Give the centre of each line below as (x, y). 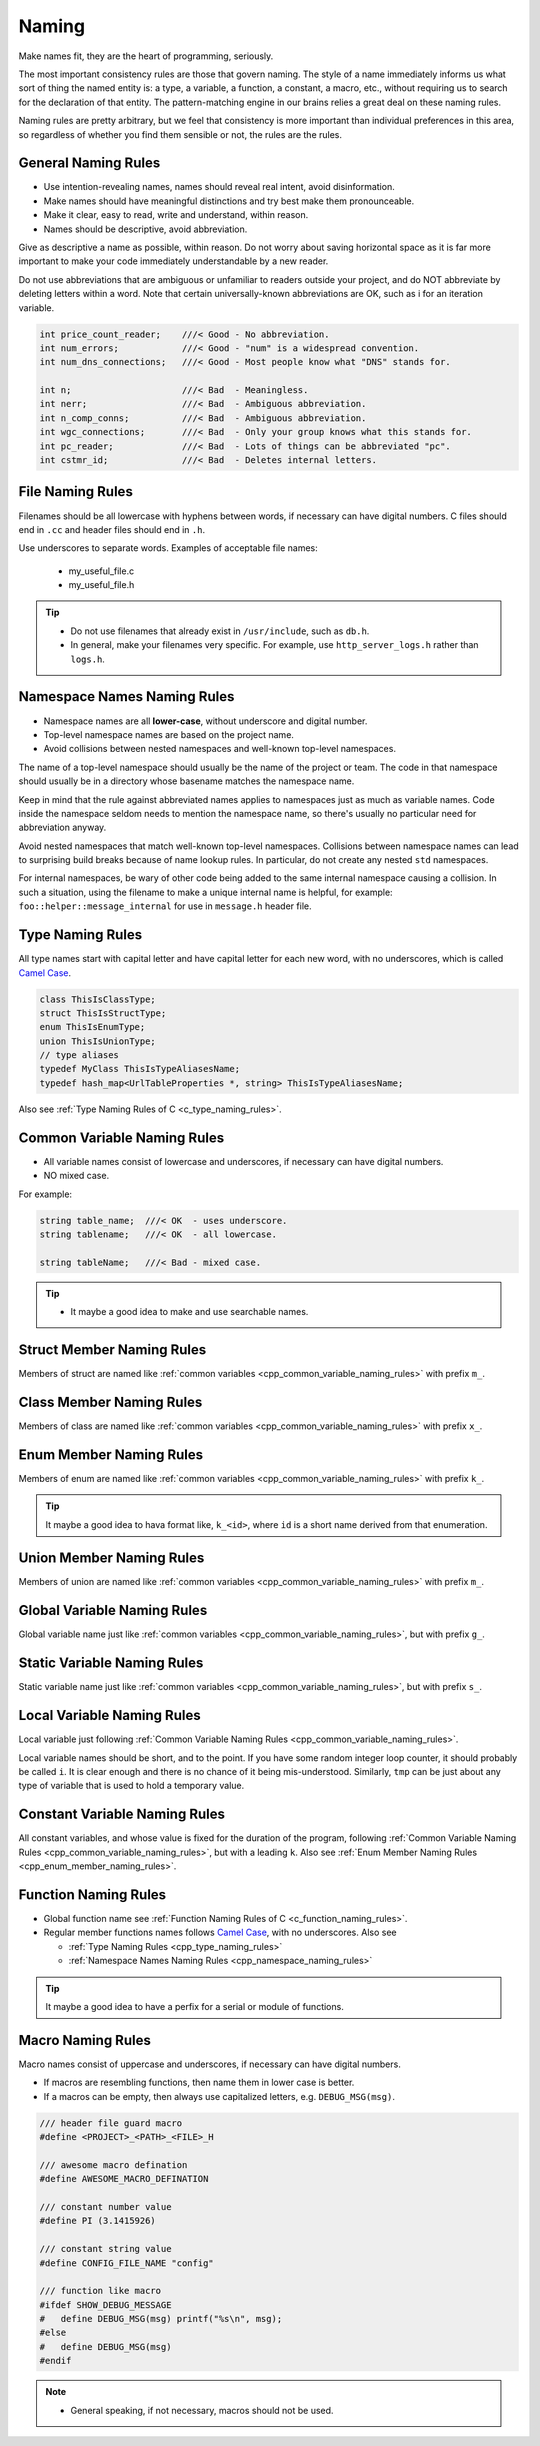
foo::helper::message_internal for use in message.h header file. (165, 906)
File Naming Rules (76, 491)
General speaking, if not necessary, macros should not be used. (202, 2410)
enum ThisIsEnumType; (92, 1027)
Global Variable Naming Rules (113, 1610)
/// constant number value (105, 2206)
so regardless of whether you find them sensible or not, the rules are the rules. (180, 134)
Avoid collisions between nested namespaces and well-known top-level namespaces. (220, 749)
